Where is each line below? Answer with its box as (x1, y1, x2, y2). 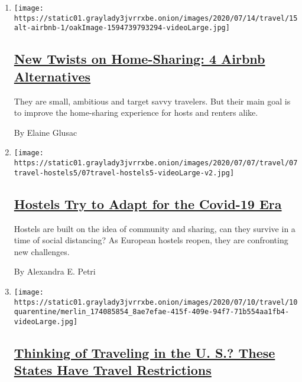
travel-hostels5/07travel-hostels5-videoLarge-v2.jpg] (14, 168, 235, 177)
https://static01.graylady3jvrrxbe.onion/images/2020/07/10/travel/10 (14, 298, 298, 306)
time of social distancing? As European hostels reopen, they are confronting (14, 234, 288, 246)
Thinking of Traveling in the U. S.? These (14, 343, 275, 361)
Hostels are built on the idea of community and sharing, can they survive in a (14, 222, 295, 234)
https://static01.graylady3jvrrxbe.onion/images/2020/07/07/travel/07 (14, 159, 298, 167)
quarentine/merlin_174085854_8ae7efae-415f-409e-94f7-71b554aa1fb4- (14, 308, 290, 316)
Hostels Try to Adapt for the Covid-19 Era (14, 194, 282, 213)
